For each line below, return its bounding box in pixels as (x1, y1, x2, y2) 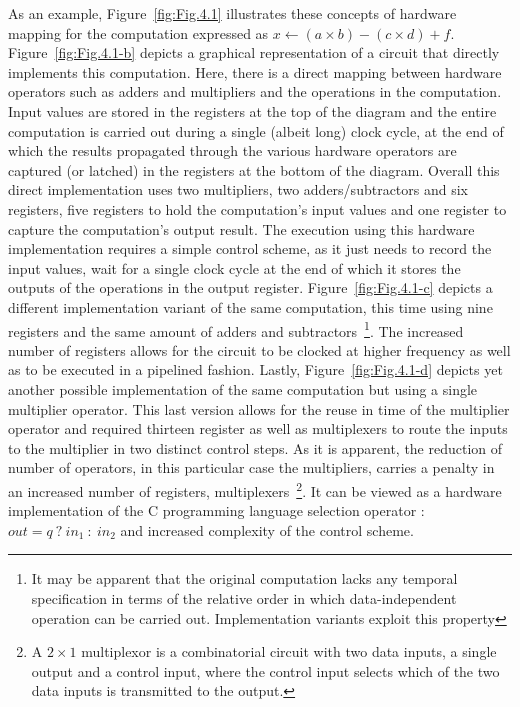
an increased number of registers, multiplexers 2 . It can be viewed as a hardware (8, 477, 502, 501)
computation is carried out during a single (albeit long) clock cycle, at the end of (8, 120, 504, 141)
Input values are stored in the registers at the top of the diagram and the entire (8, 100, 497, 121)
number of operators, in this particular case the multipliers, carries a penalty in (8, 457, 495, 478)
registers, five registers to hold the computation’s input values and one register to (8, 198, 507, 219)
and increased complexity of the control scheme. (120, 519, 414, 540)
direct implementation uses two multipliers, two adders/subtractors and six (8, 179, 468, 200)
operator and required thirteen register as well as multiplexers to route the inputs (8, 418, 508, 439)
